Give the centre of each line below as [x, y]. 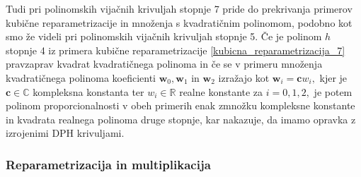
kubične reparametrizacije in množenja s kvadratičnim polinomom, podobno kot [179, 22]
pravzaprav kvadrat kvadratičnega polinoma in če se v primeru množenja [164, 64]
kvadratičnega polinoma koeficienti [81, 77]
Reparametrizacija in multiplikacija [108, 164]
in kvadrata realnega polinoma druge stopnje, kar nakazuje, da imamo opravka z [181, 119]
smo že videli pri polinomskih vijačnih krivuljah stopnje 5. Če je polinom [164, 36]
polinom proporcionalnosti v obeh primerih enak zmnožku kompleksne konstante [180, 105]
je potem [333, 91]
